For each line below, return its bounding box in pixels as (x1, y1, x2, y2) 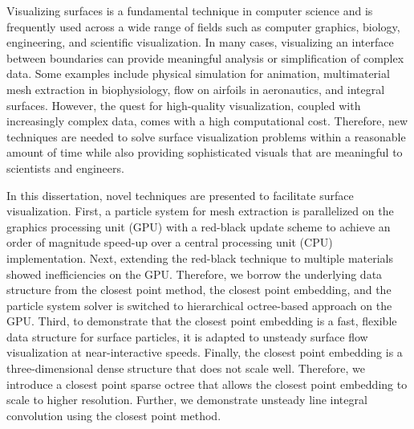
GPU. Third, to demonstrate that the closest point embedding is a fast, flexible (6, 313, 397, 329)
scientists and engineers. (6, 159, 124, 176)
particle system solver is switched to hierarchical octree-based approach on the (6, 296, 392, 313)
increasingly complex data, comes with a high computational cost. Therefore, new (6, 112, 408, 129)
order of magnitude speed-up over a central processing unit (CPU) (6, 234, 333, 251)
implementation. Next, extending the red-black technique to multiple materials (6, 249, 393, 266)
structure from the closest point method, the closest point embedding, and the (6, 281, 392, 298)
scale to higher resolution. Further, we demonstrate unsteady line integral (6, 391, 367, 408)
